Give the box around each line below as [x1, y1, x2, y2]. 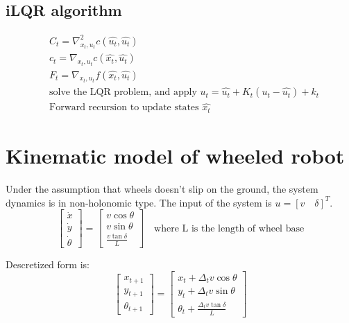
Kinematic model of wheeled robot [6, 141, 345, 170]
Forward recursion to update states [49, 103, 199, 113]
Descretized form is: [6, 256, 90, 271]
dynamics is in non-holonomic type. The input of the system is [6, 195, 272, 209]
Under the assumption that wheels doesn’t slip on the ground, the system [6, 181, 318, 195]
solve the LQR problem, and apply [49, 87, 197, 98]
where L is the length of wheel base [154, 223, 305, 234]
